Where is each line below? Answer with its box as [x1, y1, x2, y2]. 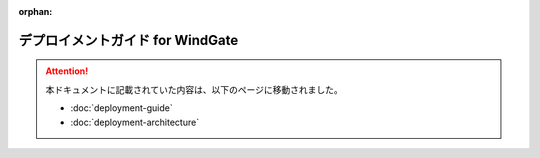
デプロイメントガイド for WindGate [18, 31, 239, 49]
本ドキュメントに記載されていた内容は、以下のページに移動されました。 [45, 83, 344, 95]
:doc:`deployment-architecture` [70, 116, 200, 128]
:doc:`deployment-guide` [70, 102, 174, 114]
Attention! [45, 65, 89, 77]
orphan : [18, 6, 53, 17]
